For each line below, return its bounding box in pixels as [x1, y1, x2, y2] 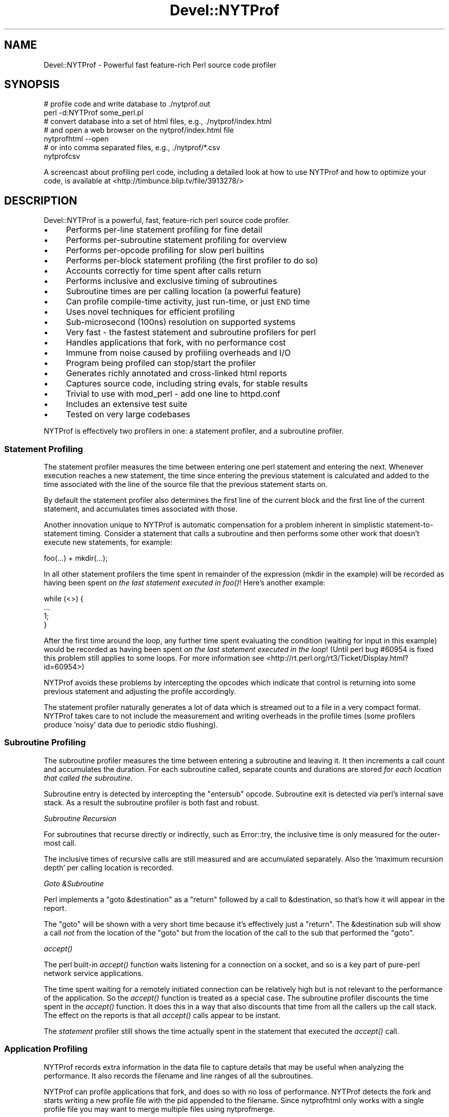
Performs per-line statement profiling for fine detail [66, 225, 262, 235]
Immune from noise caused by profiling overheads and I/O [66, 348, 291, 358]
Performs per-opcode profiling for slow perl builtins [66, 245, 264, 256]
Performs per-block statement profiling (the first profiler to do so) [66, 255, 318, 266]
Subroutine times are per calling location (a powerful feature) [66, 286, 301, 297]
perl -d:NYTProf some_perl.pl [44, 108, 144, 117]
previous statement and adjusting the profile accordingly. [44, 687, 236, 696]
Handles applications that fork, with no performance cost [66, 337, 286, 348]
